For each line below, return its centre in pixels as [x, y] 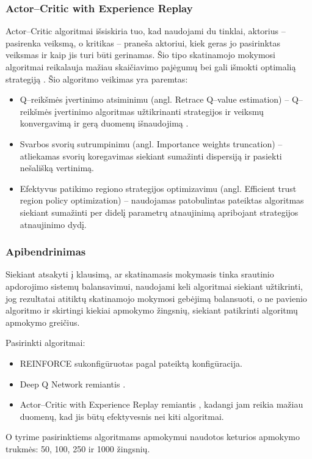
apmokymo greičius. [43, 322]
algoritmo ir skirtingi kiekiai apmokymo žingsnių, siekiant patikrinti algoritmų [152, 310]
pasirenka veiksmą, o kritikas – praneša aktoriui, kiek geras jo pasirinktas [143, 42]
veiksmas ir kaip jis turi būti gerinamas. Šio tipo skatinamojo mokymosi [140, 55]
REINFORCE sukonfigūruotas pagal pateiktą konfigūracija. [131, 363]
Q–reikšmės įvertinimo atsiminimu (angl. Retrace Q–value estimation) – [154, 99]
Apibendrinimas [46, 252]
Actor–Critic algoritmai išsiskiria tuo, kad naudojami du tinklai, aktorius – [146, 31]
